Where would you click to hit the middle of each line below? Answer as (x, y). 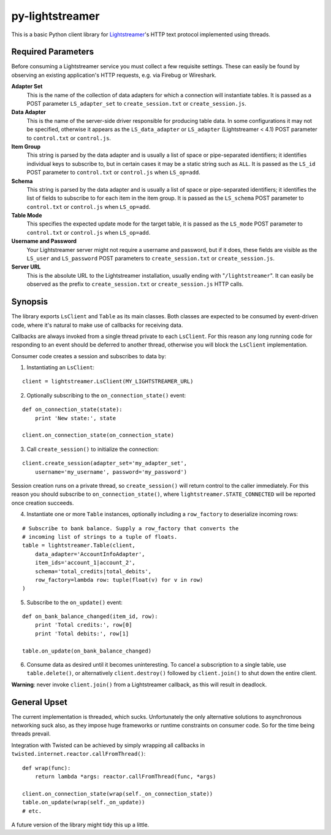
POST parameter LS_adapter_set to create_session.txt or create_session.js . (136, 104)
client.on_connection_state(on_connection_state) (98, 435)
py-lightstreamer (55, 16)
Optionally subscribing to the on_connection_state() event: (106, 395)
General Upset (39, 702)
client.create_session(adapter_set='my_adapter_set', (105, 463)
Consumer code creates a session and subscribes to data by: (89, 356)
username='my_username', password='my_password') (111, 472)
